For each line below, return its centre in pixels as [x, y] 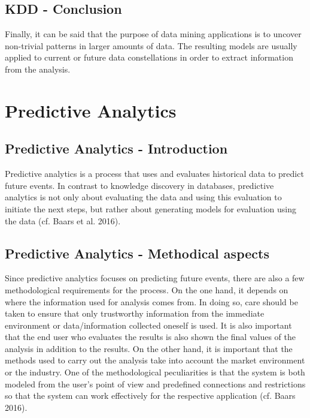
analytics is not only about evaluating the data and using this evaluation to [143, 197]
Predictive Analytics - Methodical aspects [137, 253]
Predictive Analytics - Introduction [116, 148]
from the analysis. [38, 69]
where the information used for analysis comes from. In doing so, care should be [151, 301]
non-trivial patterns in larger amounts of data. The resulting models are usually [151, 45]
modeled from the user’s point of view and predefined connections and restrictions [155, 384]
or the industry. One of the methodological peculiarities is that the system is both [155, 372]
